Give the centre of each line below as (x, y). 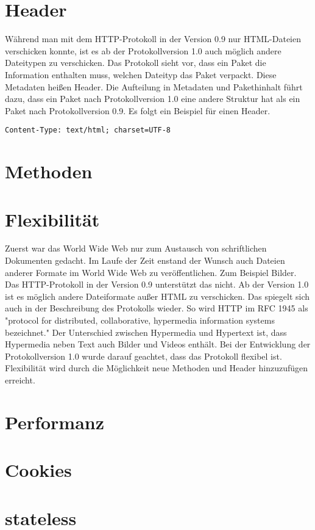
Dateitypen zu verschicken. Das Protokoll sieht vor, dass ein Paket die (136, 63)
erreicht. (20, 379)
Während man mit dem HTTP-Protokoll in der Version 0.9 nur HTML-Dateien (153, 39)
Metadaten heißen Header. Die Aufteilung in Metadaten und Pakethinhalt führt (154, 86)
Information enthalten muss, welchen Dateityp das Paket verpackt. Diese (141, 74)
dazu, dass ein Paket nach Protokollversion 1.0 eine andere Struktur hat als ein (153, 99)
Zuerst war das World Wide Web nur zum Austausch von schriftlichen (136, 248)
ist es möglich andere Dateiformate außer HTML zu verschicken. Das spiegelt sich (157, 296)
